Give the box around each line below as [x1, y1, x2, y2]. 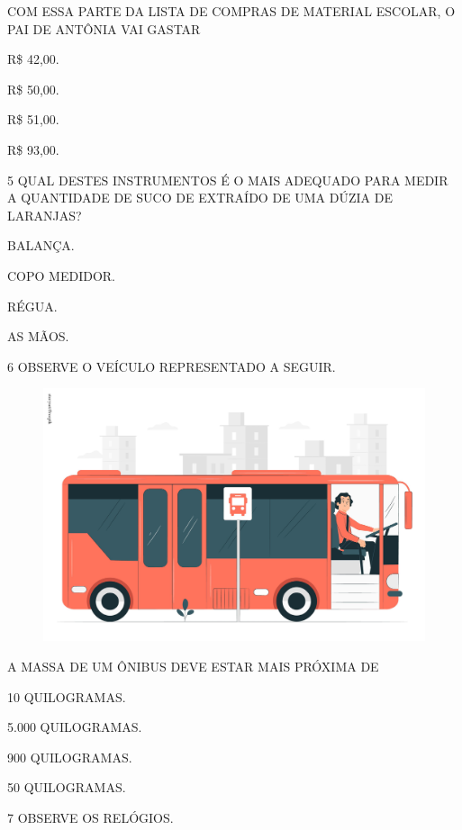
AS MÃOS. [7, 327, 69, 346]
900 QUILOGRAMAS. [7, 747, 132, 766]
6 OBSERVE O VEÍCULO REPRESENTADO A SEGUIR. [7, 356, 336, 375]
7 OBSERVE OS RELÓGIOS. [7, 808, 174, 827]
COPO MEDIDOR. [7, 266, 115, 284]
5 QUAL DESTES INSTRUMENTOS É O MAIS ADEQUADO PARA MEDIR [7, 170, 448, 189]
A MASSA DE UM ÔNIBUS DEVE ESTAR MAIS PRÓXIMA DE [7, 657, 379, 676]
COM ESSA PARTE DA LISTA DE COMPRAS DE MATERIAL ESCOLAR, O [7, 2, 456, 20]
